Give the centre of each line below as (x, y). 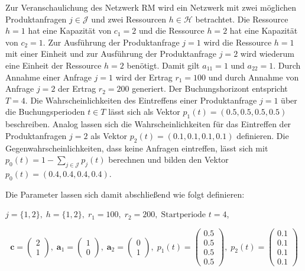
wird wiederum (267, 54)
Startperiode (184, 215)
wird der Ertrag (144, 77)
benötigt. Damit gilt (163, 65)
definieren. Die (263, 135)
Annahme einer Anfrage (48, 77)
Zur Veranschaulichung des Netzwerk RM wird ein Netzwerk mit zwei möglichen (151, 7)
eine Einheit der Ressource (53, 65)
